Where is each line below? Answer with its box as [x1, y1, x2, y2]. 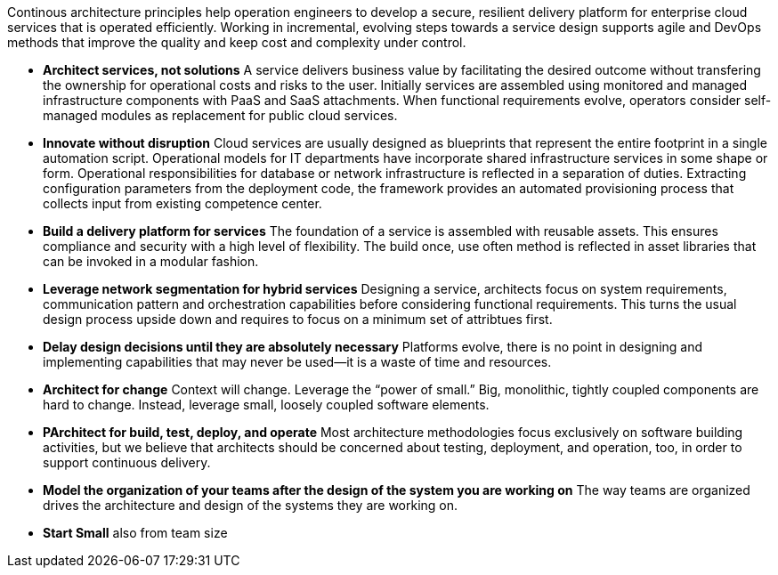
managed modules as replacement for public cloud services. [43, 108, 398, 123]
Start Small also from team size [43, 525, 228, 540]
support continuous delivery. [43, 455, 211, 470]
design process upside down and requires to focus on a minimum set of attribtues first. [43, 312, 553, 327]
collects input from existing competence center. [43, 196, 322, 211]
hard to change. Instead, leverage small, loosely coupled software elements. [43, 397, 490, 412]
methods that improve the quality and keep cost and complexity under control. [7, 35, 466, 50]
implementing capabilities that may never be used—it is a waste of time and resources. [43, 354, 552, 369]
